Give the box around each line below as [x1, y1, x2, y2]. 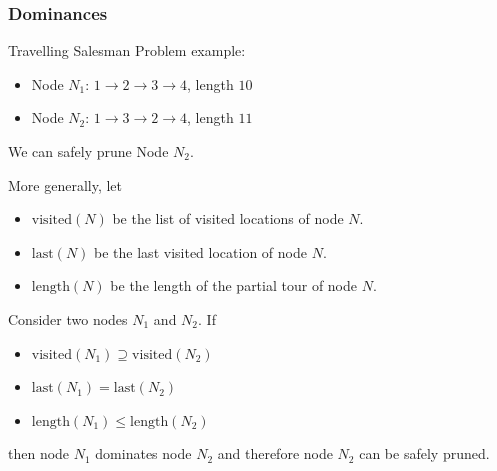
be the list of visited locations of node [112, 208, 344, 229]
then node [8, 443, 70, 464]
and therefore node [217, 443, 333, 464]
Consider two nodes [8, 308, 128, 329]
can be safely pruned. [359, 443, 490, 464]
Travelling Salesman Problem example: [8, 40, 246, 61]
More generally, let [8, 174, 123, 195]
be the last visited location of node [94, 241, 307, 262]
